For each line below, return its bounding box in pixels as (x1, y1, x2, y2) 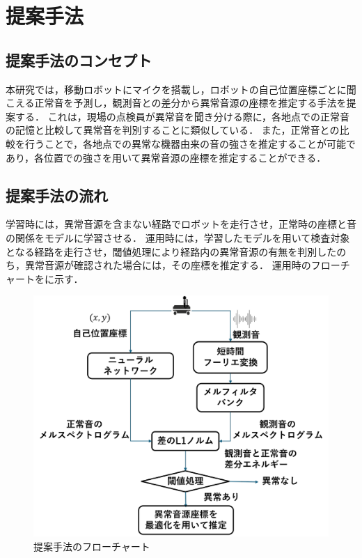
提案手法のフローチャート (33, 538, 150, 553)
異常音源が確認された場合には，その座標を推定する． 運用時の (24, 258, 311, 272)
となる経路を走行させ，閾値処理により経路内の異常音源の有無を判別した (6, 244, 337, 258)
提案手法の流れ (6, 184, 108, 206)
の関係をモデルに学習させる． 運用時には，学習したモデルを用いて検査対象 (6, 230, 350, 245)
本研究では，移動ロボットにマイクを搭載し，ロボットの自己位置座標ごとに (6, 82, 347, 96)
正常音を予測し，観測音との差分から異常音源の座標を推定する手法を (34, 95, 347, 110)
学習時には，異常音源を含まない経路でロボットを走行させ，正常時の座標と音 (6, 217, 356, 231)
